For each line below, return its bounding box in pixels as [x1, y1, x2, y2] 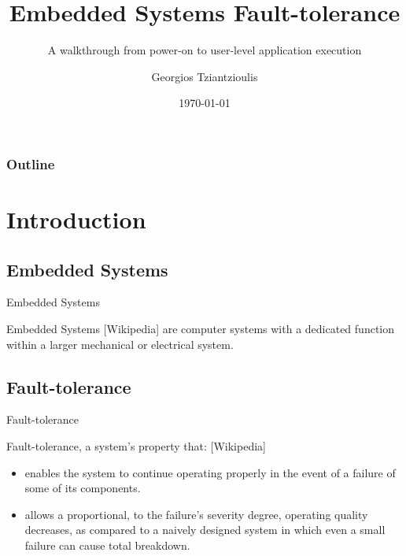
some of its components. [24, 480, 141, 496]
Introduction [6, 203, 146, 235]
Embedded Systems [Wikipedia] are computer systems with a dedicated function [6, 321, 395, 336]
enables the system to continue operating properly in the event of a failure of [24, 464, 396, 480]
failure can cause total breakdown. [24, 536, 190, 553]
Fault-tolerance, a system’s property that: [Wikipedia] [6, 437, 266, 454]
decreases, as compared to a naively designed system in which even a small [24, 521, 386, 538]
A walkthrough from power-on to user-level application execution [47, 42, 362, 58]
